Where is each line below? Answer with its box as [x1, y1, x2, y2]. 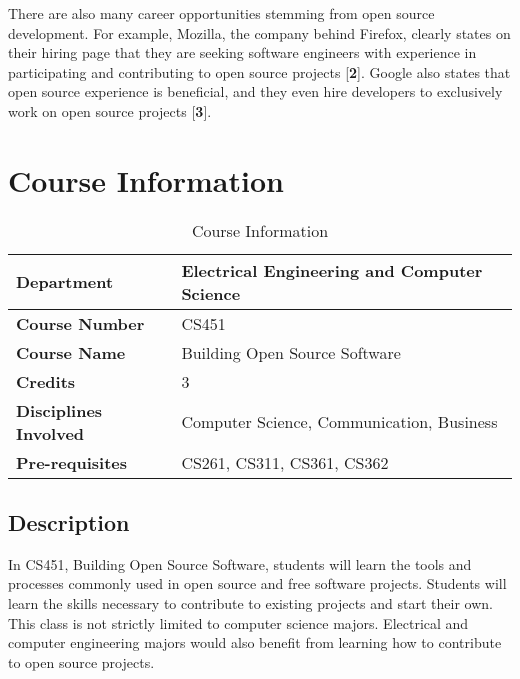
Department [16, 270, 114, 294]
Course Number [16, 311, 145, 335]
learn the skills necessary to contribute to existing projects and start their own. [8, 593, 493, 614]
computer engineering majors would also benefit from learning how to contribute [8, 632, 502, 653]
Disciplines [16, 398, 103, 422]
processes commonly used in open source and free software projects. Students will [8, 573, 507, 594]
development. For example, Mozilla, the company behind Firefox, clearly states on [8, 22, 511, 43]
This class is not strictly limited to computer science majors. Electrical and [8, 612, 469, 633]
